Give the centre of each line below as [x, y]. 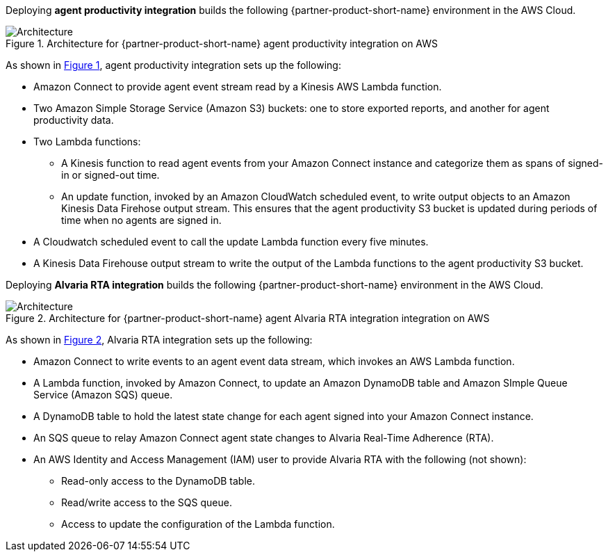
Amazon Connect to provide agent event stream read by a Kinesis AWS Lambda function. [238, 87]
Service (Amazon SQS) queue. [103, 395]
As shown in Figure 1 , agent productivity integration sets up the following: [173, 65]
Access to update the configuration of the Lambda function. [198, 524]
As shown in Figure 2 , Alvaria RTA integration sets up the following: [159, 340]
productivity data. [74, 120]
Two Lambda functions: [87, 142]
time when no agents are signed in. [141, 220]
